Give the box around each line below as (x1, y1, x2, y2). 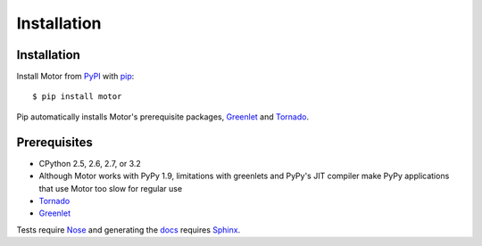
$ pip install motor (32, 92, 122, 102)
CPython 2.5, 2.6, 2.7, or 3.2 (38, 158, 142, 168)
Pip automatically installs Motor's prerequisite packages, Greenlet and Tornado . (16, 111, 310, 122)
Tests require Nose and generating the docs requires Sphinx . (16, 224, 241, 235)
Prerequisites (16, 135, 93, 150)
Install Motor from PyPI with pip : (16, 71, 135, 82)
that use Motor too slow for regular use (38, 183, 183, 193)
